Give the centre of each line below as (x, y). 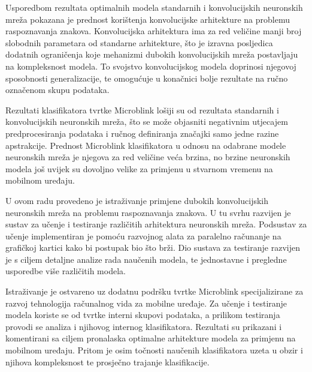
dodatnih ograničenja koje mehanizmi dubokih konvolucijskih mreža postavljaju (152, 54)
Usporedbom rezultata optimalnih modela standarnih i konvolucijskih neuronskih (154, 7)
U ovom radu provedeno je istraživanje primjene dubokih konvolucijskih (137, 200)
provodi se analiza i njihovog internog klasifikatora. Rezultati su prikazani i (144, 326)
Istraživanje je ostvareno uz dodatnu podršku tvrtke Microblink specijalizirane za (155, 291)
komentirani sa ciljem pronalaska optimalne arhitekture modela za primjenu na (151, 338)
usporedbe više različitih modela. (66, 271)
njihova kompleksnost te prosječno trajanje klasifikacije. (107, 361)
